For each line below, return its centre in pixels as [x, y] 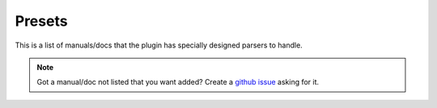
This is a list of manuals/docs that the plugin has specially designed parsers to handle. [159, 45]
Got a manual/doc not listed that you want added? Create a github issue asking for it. [178, 82]
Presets [41, 21]
